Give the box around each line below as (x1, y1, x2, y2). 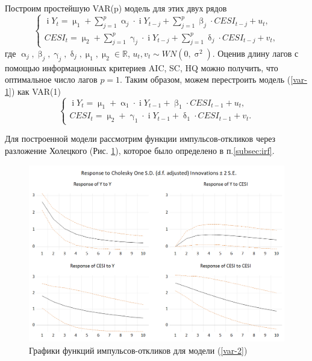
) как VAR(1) (11, 85, 61, 97)
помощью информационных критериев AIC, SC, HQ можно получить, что (5, 61, 278, 74)
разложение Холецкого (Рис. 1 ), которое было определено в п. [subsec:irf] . (5, 144, 275, 157)
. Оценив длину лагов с (212, 46, 299, 59)
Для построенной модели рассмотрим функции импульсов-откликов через (5, 132, 276, 145)
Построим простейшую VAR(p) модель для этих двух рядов (5, 2, 227, 14)
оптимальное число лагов (5, 73, 98, 86)
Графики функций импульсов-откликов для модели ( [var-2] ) (29, 344, 248, 356)
